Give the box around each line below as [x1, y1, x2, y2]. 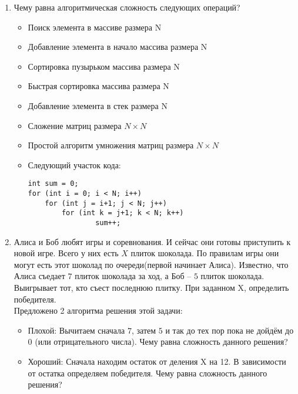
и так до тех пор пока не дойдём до [165, 324, 294, 336]
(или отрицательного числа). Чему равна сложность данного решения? [35, 335, 288, 348]
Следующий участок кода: [28, 158, 121, 171]
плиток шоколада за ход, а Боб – [75, 270, 192, 282]
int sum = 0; [28, 179, 79, 188]
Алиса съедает [14, 270, 65, 282]
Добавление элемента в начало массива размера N [28, 40, 207, 53]
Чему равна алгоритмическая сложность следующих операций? [14, 1, 240, 13]
